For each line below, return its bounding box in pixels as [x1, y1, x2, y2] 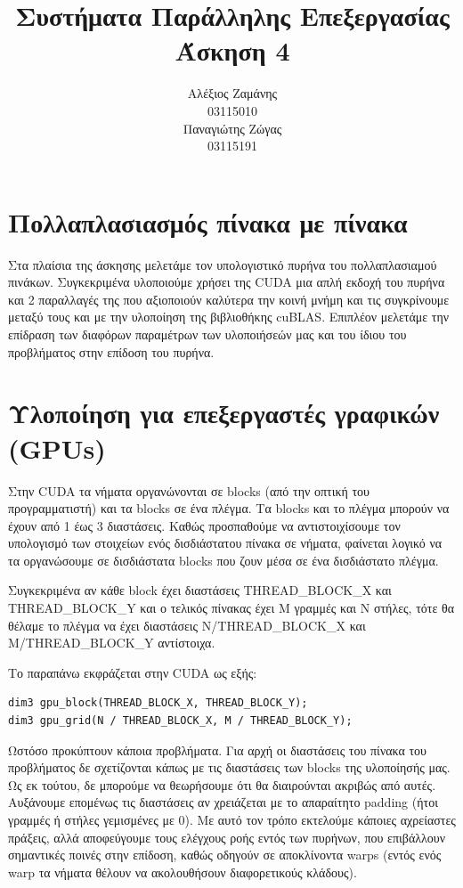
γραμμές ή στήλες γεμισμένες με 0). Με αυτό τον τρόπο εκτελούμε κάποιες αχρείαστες [8, 811, 456, 828]
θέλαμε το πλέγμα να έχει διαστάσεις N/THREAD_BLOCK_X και [8, 615, 366, 634]
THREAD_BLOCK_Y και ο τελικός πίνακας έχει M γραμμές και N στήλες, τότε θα [8, 599, 454, 617]
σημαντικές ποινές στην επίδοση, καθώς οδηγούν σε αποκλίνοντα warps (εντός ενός [8, 845, 442, 864]
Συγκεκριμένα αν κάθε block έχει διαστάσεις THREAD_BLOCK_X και [8, 581, 392, 599]
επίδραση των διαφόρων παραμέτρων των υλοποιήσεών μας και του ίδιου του [8, 325, 407, 343]
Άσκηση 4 [175, 32, 290, 69]
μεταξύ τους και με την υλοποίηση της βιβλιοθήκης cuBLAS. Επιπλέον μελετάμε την [8, 307, 450, 326]
